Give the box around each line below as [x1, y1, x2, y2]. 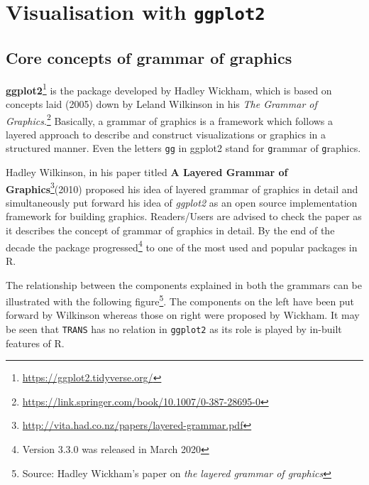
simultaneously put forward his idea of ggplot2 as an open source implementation [6, 195, 358, 209]
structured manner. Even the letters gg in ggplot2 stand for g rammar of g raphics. [6, 141, 361, 156]
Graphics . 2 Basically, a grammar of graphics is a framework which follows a [6, 111, 334, 128]
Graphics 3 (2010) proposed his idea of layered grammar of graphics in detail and [6, 179, 358, 196]
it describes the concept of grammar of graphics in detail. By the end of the [6, 223, 335, 238]
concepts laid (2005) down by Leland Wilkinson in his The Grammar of [6, 96, 317, 111]
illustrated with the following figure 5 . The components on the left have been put [6, 292, 355, 308]
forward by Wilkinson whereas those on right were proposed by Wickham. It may [6, 307, 360, 322]
